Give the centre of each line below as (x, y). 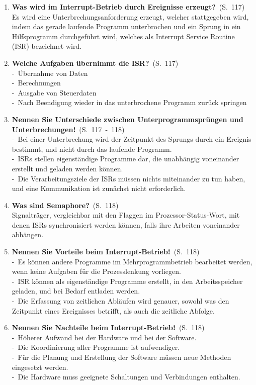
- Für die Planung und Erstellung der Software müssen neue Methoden (121, 357)
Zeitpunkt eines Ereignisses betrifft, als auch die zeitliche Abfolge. (113, 310)
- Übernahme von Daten (50, 73)
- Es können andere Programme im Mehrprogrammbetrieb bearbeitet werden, (132, 261)
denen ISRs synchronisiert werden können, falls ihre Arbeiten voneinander (126, 224)
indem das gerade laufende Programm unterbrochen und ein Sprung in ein (126, 26)
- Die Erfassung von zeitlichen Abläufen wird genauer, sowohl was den (120, 301)
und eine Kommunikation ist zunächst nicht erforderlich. (99, 188)
